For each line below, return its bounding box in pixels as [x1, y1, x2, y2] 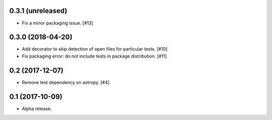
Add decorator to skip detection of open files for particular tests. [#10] [22, 46, 168, 52]
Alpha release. [22, 105, 52, 111]
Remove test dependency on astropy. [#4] [22, 79, 110, 85]
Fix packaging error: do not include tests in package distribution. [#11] [22, 53, 167, 59]
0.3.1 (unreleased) [9, 6, 67, 15]
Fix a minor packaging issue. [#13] [22, 20, 93, 26]
